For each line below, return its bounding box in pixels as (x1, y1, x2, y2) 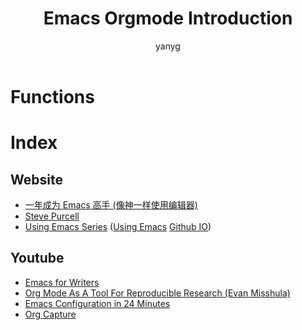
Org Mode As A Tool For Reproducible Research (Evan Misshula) (24, 287, 291, 299)
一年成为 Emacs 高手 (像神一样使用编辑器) (24, 198, 198, 211)
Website (10, 171, 63, 188)
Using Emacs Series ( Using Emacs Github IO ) (24, 220, 212, 232)
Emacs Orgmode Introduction (43, 7, 293, 30)
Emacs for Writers (24, 276, 100, 288)
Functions (10, 85, 95, 108)
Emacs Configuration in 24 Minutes (24, 297, 171, 309)
